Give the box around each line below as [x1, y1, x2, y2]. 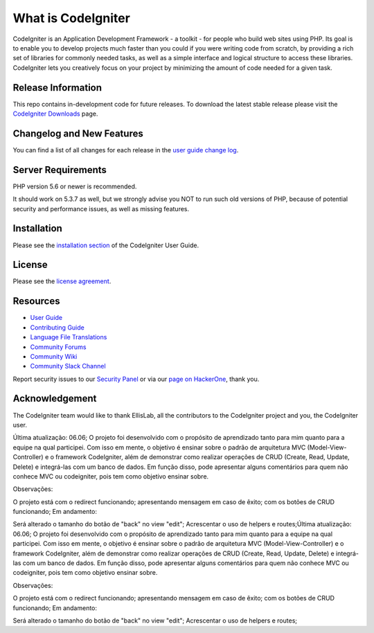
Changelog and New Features [12, 127, 143, 139]
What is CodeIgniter [12, 10, 131, 26]
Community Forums [30, 343, 87, 351]
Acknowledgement [12, 393, 97, 404]
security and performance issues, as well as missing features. [12, 204, 190, 213]
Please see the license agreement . [12, 277, 112, 285]
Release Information [12, 82, 103, 93]
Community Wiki [30, 352, 78, 360]
